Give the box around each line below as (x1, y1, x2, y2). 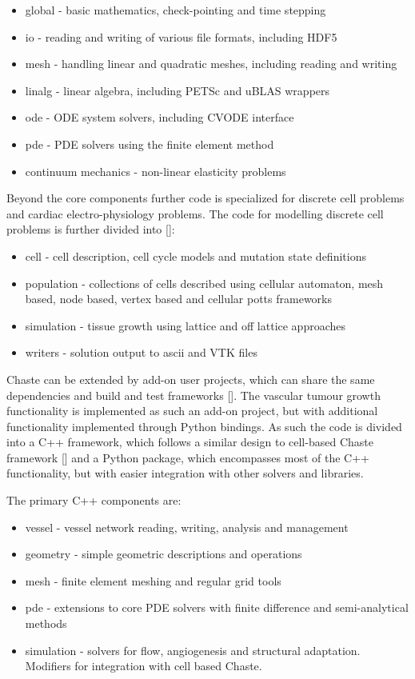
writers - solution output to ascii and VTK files (25, 344, 257, 361)
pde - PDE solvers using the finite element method (25, 135, 274, 152)
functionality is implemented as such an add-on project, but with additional (6, 402, 378, 419)
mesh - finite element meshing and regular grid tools (25, 572, 281, 589)
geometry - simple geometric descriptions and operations (25, 545, 302, 562)
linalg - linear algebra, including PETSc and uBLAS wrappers (25, 82, 330, 98)
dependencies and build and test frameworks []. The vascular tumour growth (6, 386, 381, 403)
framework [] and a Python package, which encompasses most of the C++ (6, 449, 369, 465)
